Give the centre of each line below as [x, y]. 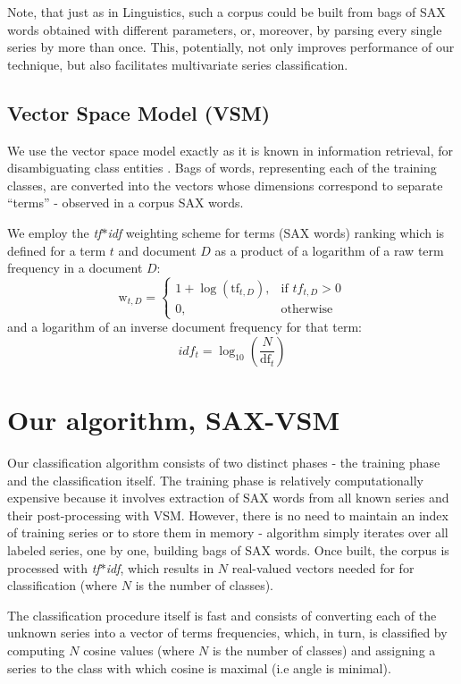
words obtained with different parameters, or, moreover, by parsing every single [225, 29]
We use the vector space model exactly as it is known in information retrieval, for [230, 150]
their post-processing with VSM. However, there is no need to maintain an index [228, 515]
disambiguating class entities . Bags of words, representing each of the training [222, 168]
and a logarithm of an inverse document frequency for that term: [184, 327]
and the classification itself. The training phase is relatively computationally [215, 480]
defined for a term [57, 250]
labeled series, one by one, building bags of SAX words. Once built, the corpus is [228, 549]
